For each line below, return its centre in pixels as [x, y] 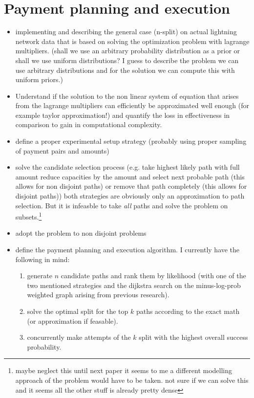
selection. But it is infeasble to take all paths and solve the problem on [122, 205]
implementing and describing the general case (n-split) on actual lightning [126, 32]
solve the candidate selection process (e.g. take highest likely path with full [127, 167]
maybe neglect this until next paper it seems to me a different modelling [124, 370]
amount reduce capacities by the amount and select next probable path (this [130, 176]
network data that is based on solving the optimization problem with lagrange [132, 41]
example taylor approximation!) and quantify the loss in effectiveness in [123, 115]
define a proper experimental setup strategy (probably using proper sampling [131, 141]
